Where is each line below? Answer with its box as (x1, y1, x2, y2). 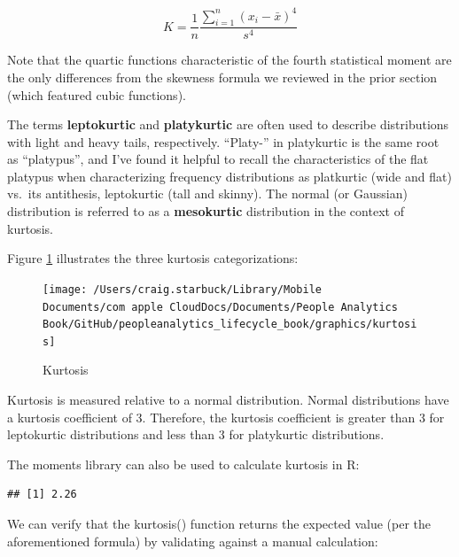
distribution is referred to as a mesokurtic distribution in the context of (7, 202, 404, 220)
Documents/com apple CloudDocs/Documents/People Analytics (43, 300, 398, 313)
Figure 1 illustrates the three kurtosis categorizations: (7, 249, 299, 267)
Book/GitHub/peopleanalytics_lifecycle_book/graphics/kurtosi (43, 318, 417, 331)
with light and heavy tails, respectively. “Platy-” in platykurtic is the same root (7, 132, 440, 151)
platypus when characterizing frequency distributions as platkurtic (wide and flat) (7, 166, 452, 185)
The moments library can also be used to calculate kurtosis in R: (7, 454, 360, 473)
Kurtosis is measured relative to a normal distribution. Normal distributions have (7, 391, 449, 409)
